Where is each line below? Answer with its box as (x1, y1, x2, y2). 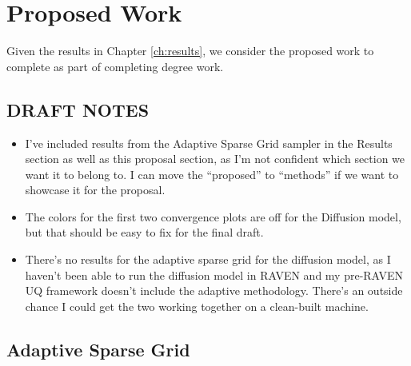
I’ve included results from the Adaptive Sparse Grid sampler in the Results (25, 134, 393, 151)
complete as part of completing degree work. (6, 58, 224, 74)
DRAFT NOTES (6, 97, 150, 121)
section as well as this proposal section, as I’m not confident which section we (25, 150, 405, 167)
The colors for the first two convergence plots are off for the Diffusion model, (25, 208, 401, 225)
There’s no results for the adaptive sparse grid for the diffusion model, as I (25, 251, 391, 268)
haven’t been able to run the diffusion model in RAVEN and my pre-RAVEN (25, 266, 404, 283)
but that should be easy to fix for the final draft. (25, 224, 264, 241)
